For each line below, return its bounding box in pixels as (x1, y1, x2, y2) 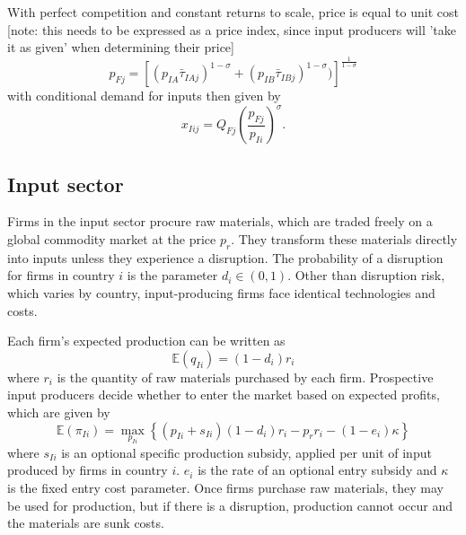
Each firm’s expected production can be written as (7, 331, 286, 350)
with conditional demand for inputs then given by (7, 86, 281, 105)
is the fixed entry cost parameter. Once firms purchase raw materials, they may (7, 478, 444, 496)
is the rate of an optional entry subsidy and (198, 460, 437, 479)
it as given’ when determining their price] (7, 38, 234, 57)
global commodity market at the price (7, 230, 216, 249)
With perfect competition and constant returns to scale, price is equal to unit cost (7, 3, 459, 21)
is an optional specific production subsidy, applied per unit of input (61, 443, 432, 461)
